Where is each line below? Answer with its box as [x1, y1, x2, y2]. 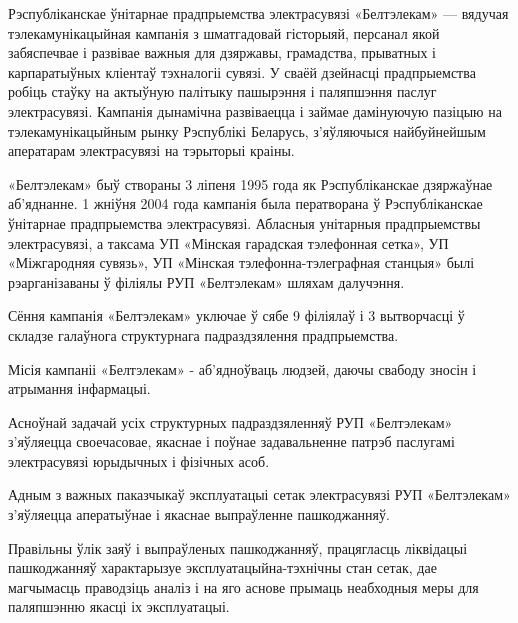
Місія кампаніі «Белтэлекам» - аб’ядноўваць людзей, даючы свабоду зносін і [8, 358, 477, 379]
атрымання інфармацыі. [8, 378, 151, 399]
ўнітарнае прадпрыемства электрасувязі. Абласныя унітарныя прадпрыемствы [8, 212, 481, 233]
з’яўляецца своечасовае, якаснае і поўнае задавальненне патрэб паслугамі [8, 431, 455, 452]
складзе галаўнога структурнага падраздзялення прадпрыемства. [8, 324, 399, 345]
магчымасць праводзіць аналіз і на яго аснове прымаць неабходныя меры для [8, 576, 479, 597]
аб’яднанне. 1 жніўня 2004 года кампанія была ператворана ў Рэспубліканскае [8, 193, 483, 214]
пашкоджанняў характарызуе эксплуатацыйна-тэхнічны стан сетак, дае [8, 557, 437, 578]
